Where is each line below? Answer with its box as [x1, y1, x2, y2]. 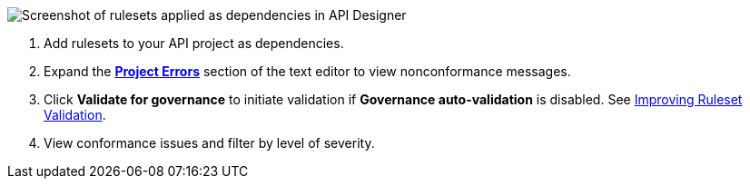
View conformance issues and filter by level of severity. [44, 135, 375, 151]
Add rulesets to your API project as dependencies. [44, 35, 344, 51]
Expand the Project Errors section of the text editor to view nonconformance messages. [44, 64, 571, 79]
